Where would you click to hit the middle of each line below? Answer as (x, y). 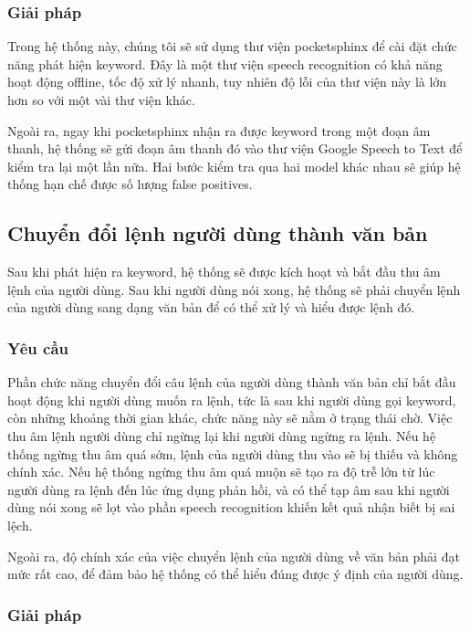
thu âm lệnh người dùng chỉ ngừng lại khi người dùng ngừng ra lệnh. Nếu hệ (222, 435)
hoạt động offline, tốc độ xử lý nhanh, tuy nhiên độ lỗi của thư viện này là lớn (227, 82)
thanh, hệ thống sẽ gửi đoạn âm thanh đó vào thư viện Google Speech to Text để (235, 148)
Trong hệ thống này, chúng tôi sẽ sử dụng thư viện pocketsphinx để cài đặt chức (232, 46)
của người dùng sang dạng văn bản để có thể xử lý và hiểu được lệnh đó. (211, 307)
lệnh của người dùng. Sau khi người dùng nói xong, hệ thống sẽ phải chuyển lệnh (234, 289)
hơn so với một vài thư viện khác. (101, 100)
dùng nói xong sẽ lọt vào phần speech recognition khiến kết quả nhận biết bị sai (231, 507)
